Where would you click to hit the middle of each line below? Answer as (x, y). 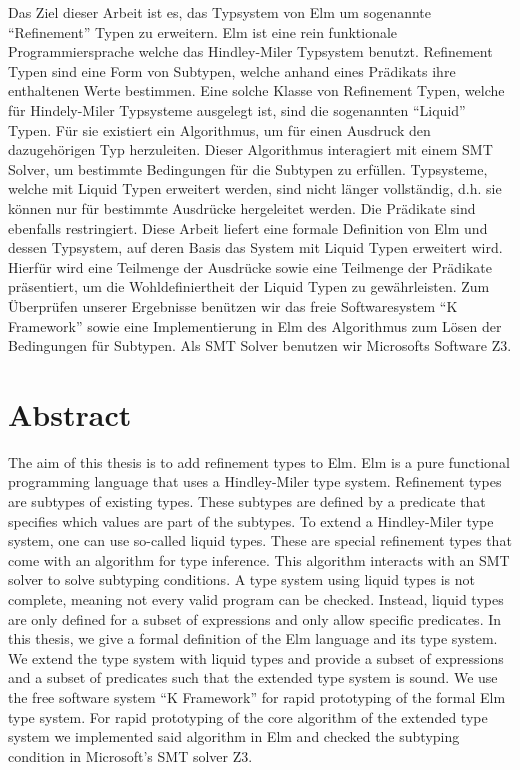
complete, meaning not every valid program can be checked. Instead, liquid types (256, 598)
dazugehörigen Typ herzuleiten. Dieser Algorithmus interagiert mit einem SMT (250, 149)
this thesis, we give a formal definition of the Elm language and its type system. (253, 638)
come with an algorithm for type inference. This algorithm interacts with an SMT (259, 559)
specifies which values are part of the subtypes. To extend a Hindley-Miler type (251, 520)
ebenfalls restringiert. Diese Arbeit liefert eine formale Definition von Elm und (248, 227)
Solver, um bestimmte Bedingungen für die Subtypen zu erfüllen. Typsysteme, (248, 168)
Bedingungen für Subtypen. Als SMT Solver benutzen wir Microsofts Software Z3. (260, 345)
